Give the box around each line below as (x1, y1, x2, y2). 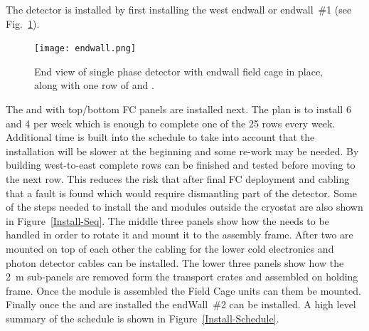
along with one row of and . (34, 78, 154, 93)
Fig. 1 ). (6, 16, 40, 31)
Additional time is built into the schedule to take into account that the (6, 130, 315, 145)
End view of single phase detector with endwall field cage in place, (34, 63, 323, 78)
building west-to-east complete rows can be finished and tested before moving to (6, 157, 355, 172)
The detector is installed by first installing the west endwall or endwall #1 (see (6, 2, 352, 16)
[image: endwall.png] (34, 43, 137, 54)
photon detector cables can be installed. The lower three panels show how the (6, 255, 344, 270)
